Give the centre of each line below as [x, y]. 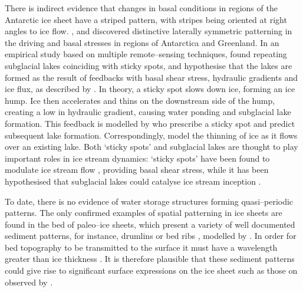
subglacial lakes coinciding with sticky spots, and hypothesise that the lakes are [149, 65]
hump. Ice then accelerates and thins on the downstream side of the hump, [140, 100]
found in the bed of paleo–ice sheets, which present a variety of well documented [150, 224]
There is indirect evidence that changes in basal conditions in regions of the [141, 8]
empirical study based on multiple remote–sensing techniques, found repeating [146, 54]
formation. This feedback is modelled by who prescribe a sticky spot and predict [150, 123]
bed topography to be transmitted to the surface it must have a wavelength [141, 247]
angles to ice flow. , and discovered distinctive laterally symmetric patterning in [149, 31]
